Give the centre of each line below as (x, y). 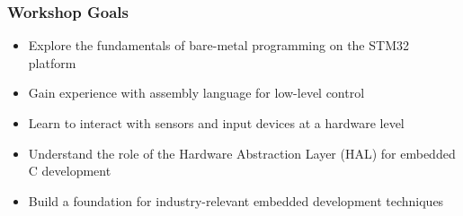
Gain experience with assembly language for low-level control (196, 93)
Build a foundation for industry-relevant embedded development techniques (236, 200)
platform (52, 62)
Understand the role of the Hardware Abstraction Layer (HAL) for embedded (242, 153)
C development (70, 171)
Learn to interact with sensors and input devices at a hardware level (216, 123)
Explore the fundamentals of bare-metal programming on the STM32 (218, 45)
